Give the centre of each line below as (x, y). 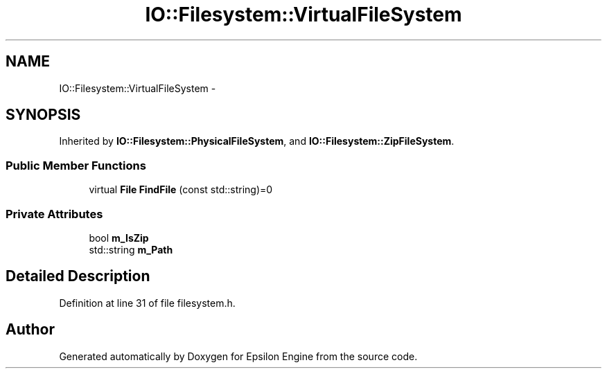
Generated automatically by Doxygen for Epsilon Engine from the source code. (238, 356)
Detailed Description (78, 276)
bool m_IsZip (119, 238)
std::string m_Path (131, 249)
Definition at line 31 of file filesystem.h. (147, 303)
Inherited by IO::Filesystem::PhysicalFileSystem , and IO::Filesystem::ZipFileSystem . (257, 141)
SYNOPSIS (43, 115)
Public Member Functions (76, 165)
